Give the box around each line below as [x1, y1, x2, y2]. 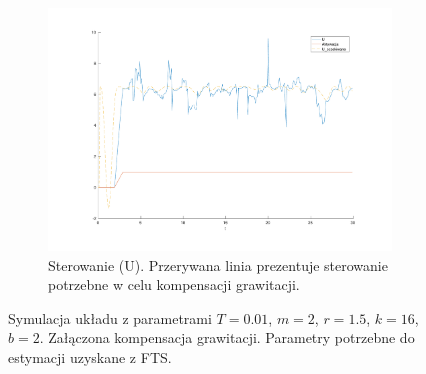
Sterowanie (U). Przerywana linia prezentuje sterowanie [48, 254, 388, 275]
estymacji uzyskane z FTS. [8, 347, 172, 368]
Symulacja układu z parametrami [8, 307, 212, 328]
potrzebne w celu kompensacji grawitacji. [48, 274, 300, 295]
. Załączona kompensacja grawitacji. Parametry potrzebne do [39, 327, 415, 348]
